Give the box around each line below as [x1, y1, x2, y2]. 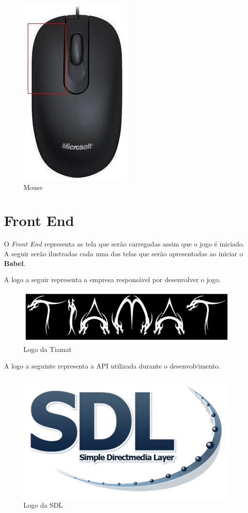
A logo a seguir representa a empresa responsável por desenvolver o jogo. [4, 274, 221, 285]
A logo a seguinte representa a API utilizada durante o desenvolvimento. [4, 360, 221, 370]
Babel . [4, 258, 26, 268]
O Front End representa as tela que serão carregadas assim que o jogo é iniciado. [4, 239, 245, 249]
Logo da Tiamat [23, 344, 72, 354]
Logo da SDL [23, 499, 63, 510]
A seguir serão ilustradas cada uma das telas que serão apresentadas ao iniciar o [4, 248, 243, 258]
